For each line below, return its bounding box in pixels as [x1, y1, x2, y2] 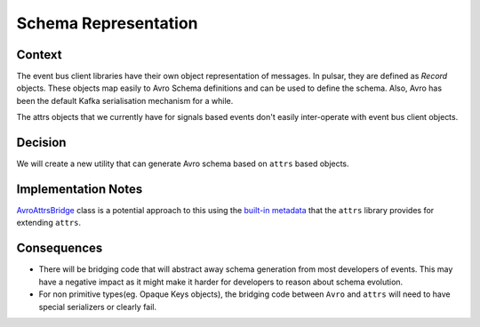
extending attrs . [16, 218, 82, 228]
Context [16, 47, 62, 62]
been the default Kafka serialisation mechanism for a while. [16, 95, 234, 106]
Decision [16, 135, 67, 150]
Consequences [16, 241, 103, 256]
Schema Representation [16, 13, 199, 33]
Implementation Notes [16, 181, 143, 196]
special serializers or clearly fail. [38, 301, 157, 312]
